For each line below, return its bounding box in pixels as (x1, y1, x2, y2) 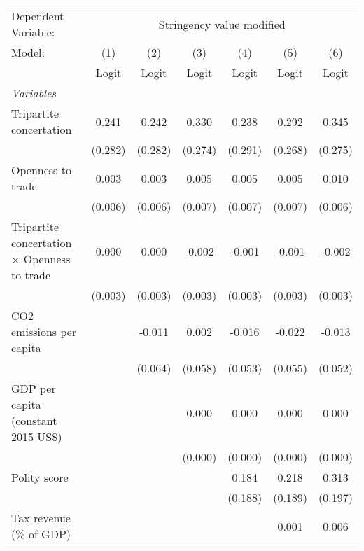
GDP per (11, 380, 56, 396)
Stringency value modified (158, 15, 286, 32)
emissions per (11, 323, 77, 340)
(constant (11, 412, 57, 428)
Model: (11, 44, 45, 60)
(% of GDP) (11, 526, 71, 542)
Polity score (11, 469, 69, 485)
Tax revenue (11, 510, 71, 526)
